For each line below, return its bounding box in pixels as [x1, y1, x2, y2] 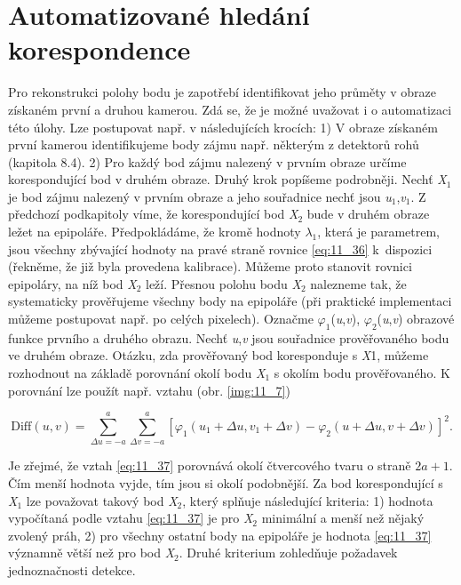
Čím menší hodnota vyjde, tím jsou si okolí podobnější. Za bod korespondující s [8, 473, 443, 492]
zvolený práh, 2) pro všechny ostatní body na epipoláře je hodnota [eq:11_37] [8, 525, 432, 544]
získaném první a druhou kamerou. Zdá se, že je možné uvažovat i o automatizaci [8, 100, 452, 118]
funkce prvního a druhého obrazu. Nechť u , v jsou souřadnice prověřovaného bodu [8, 328, 449, 347]
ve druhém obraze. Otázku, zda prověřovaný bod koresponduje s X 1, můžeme [8, 346, 429, 365]
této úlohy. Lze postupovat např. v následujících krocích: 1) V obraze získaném [8, 117, 438, 136]
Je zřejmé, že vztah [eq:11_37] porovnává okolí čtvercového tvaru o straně [8, 456, 411, 475]
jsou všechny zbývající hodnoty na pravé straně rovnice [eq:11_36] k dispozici [8, 239, 433, 258]
